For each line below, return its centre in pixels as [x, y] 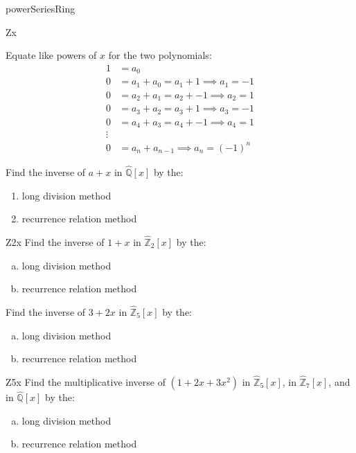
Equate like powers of [51, 55]
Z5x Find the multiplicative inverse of [86, 381]
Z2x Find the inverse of [55, 241]
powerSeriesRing [41, 8]
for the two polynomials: [160, 55]
